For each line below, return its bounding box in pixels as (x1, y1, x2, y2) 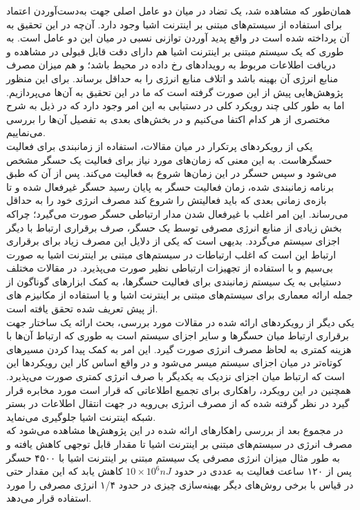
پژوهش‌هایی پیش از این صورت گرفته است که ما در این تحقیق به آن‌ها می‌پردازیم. (6, 84, 343, 99)
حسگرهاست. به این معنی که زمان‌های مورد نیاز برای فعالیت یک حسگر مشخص (6, 152, 332, 167)
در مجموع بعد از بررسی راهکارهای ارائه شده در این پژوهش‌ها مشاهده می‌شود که (6, 423, 343, 437)
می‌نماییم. (6, 125, 46, 140)
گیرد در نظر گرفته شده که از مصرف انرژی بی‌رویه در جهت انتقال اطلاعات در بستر (6, 396, 350, 410)
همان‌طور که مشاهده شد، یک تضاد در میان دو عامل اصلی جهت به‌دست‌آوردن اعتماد (6, 3, 351, 17)
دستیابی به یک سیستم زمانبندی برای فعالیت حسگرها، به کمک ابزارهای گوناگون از (6, 274, 341, 288)
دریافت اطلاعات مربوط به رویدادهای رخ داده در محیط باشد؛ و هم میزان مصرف (6, 57, 336, 72)
